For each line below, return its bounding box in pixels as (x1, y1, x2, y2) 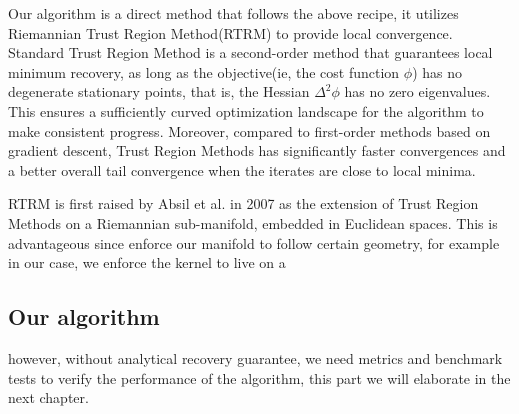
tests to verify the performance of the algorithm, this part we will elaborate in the (8, 367, 511, 388)
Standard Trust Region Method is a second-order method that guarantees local (8, 42, 493, 63)
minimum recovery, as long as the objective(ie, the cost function (8, 61, 400, 82)
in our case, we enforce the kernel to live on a (8, 252, 286, 273)
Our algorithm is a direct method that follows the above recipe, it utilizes (8, 3, 459, 23)
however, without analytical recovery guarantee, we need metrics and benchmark (8, 347, 503, 368)
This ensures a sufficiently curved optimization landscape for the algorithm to (8, 100, 484, 121)
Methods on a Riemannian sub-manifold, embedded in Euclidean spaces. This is (8, 212, 498, 233)
